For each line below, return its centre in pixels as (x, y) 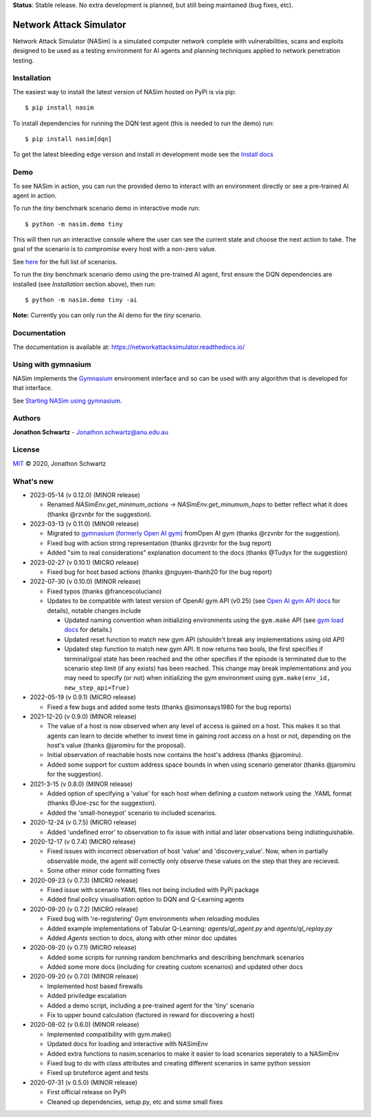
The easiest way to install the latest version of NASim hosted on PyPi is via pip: (124, 92)
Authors (27, 418)
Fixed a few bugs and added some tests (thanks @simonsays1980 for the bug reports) (169, 707)
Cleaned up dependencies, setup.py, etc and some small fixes (135, 1102)
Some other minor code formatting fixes (104, 871)
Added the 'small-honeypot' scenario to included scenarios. (132, 813)
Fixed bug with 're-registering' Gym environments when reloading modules (153, 919)
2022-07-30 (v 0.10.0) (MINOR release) (85, 582)
